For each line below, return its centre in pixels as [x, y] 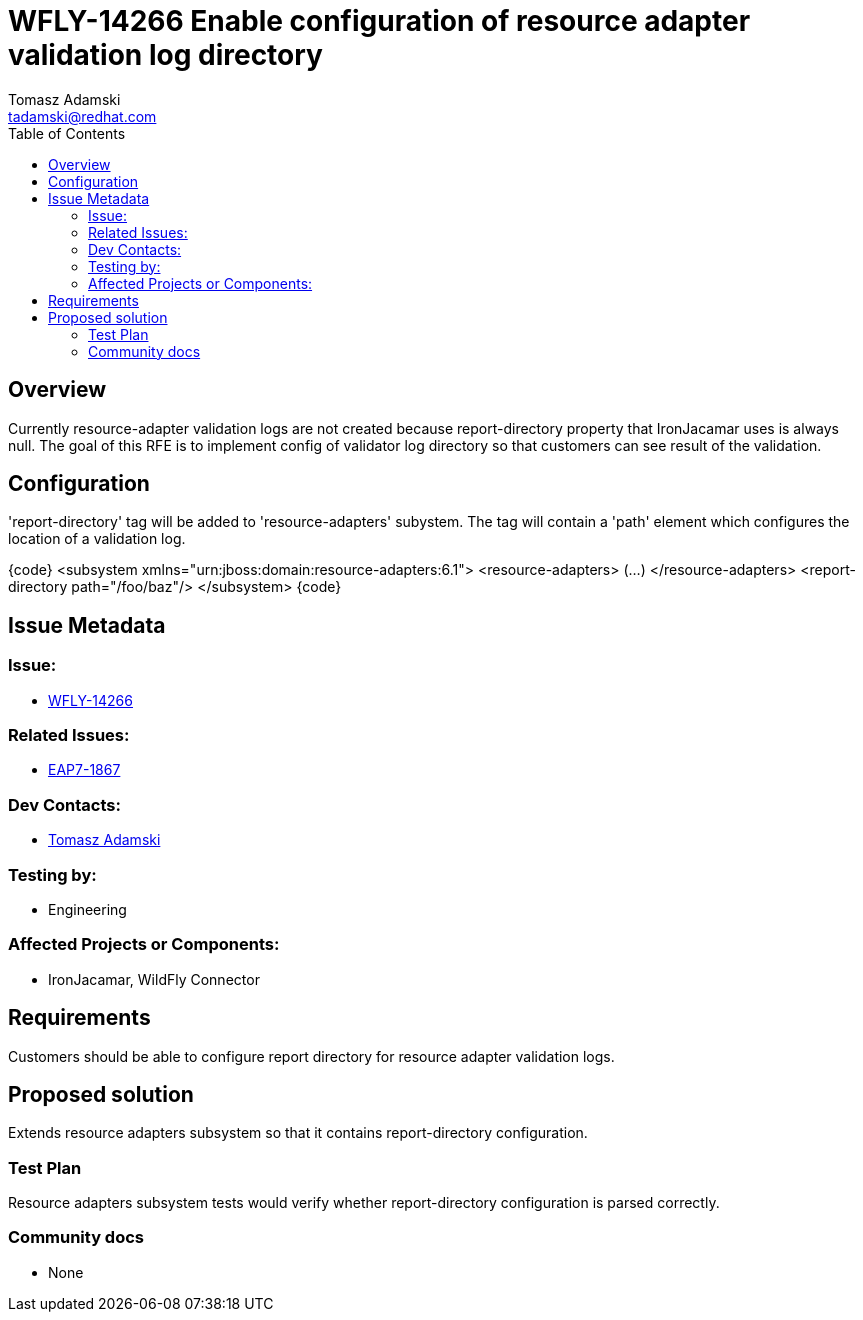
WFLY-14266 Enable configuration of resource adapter [379, 21]
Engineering [87, 909]
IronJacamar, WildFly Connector [154, 979]
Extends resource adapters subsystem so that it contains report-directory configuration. [298, 1133]
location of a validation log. [97, 539]
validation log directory [165, 55]
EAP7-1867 [84, 770]
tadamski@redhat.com [82, 116]
